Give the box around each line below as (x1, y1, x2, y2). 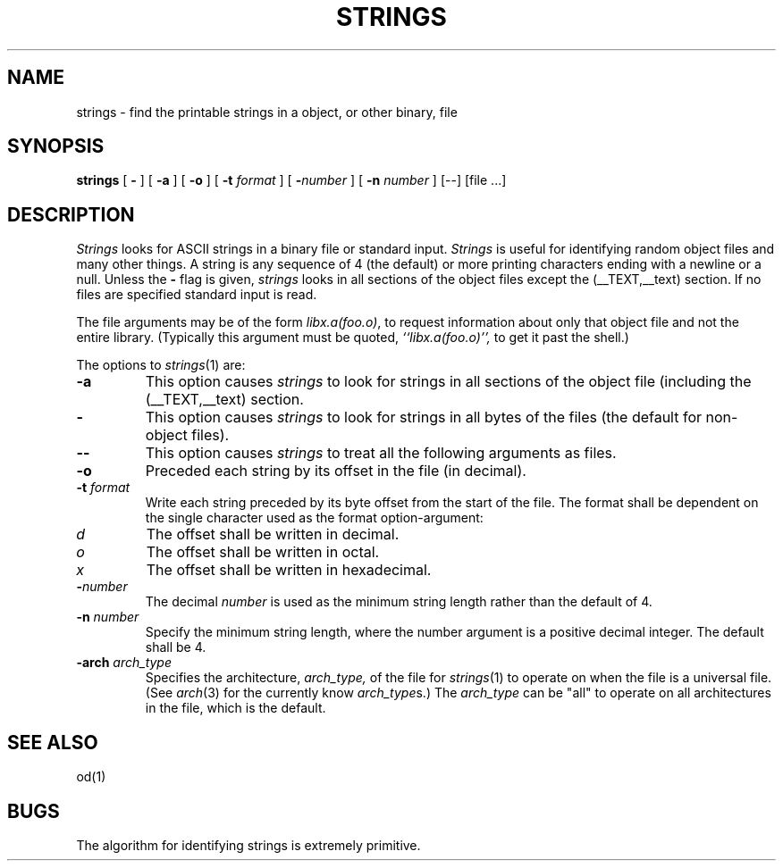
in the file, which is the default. (145, 700, 326, 716)
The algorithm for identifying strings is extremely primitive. (76, 837, 421, 853)
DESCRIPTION (7, 203, 135, 226)
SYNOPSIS (7, 135, 105, 158)
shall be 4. (145, 639, 206, 655)
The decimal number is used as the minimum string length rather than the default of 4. (145, 594, 652, 610)
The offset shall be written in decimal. (146, 525, 400, 544)
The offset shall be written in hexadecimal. (146, 561, 432, 580)
